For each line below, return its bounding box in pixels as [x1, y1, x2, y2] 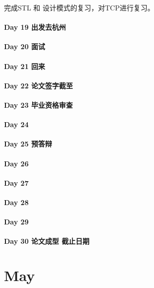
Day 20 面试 [4, 41, 46, 52]
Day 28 [4, 197, 29, 207]
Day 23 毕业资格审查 [4, 99, 73, 110]
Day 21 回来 [4, 61, 46, 71]
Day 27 [4, 177, 29, 188]
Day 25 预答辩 [4, 139, 52, 149]
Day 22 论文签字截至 [4, 80, 73, 90]
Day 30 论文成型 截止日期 [4, 236, 90, 246]
